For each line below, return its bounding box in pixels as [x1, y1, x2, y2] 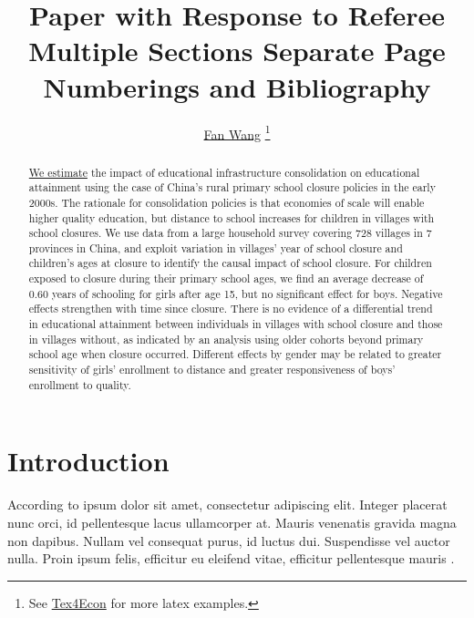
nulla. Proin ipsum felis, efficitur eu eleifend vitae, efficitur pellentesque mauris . [7, 549, 455, 568]
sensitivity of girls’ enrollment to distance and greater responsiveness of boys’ [28, 362, 396, 377]
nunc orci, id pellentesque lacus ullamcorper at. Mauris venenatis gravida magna [7, 512, 457, 531]
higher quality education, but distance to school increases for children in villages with [28, 210, 435, 225]
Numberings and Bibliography [43, 67, 431, 105]
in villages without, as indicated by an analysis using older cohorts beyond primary [28, 331, 424, 346]
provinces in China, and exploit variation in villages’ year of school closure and [28, 240, 403, 255]
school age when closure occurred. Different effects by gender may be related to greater [28, 346, 442, 362]
